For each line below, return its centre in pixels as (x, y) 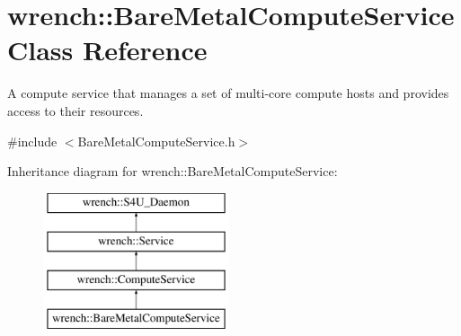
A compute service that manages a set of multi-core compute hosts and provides (228, 93)
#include (32, 141)
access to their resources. (75, 110)
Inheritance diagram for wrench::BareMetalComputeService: (173, 171)
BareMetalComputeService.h (156, 141)
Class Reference (107, 50)
